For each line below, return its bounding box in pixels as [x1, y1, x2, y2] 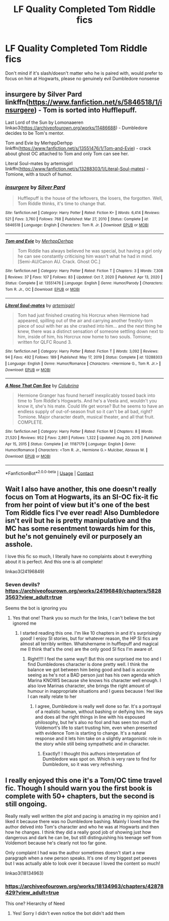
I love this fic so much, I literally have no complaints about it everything [5, 553, 152, 559]
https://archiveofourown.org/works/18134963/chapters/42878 [5, 883, 164, 890]
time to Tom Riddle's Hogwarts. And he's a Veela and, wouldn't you [17, 398, 157, 404]
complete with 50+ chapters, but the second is [5, 792, 155, 800]
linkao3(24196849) [5, 569, 45, 575]
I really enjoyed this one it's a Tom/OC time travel [5, 776, 162, 785]
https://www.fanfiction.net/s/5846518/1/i [28, 98, 162, 107]
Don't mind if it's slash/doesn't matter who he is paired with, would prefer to [5, 70, 163, 76]
